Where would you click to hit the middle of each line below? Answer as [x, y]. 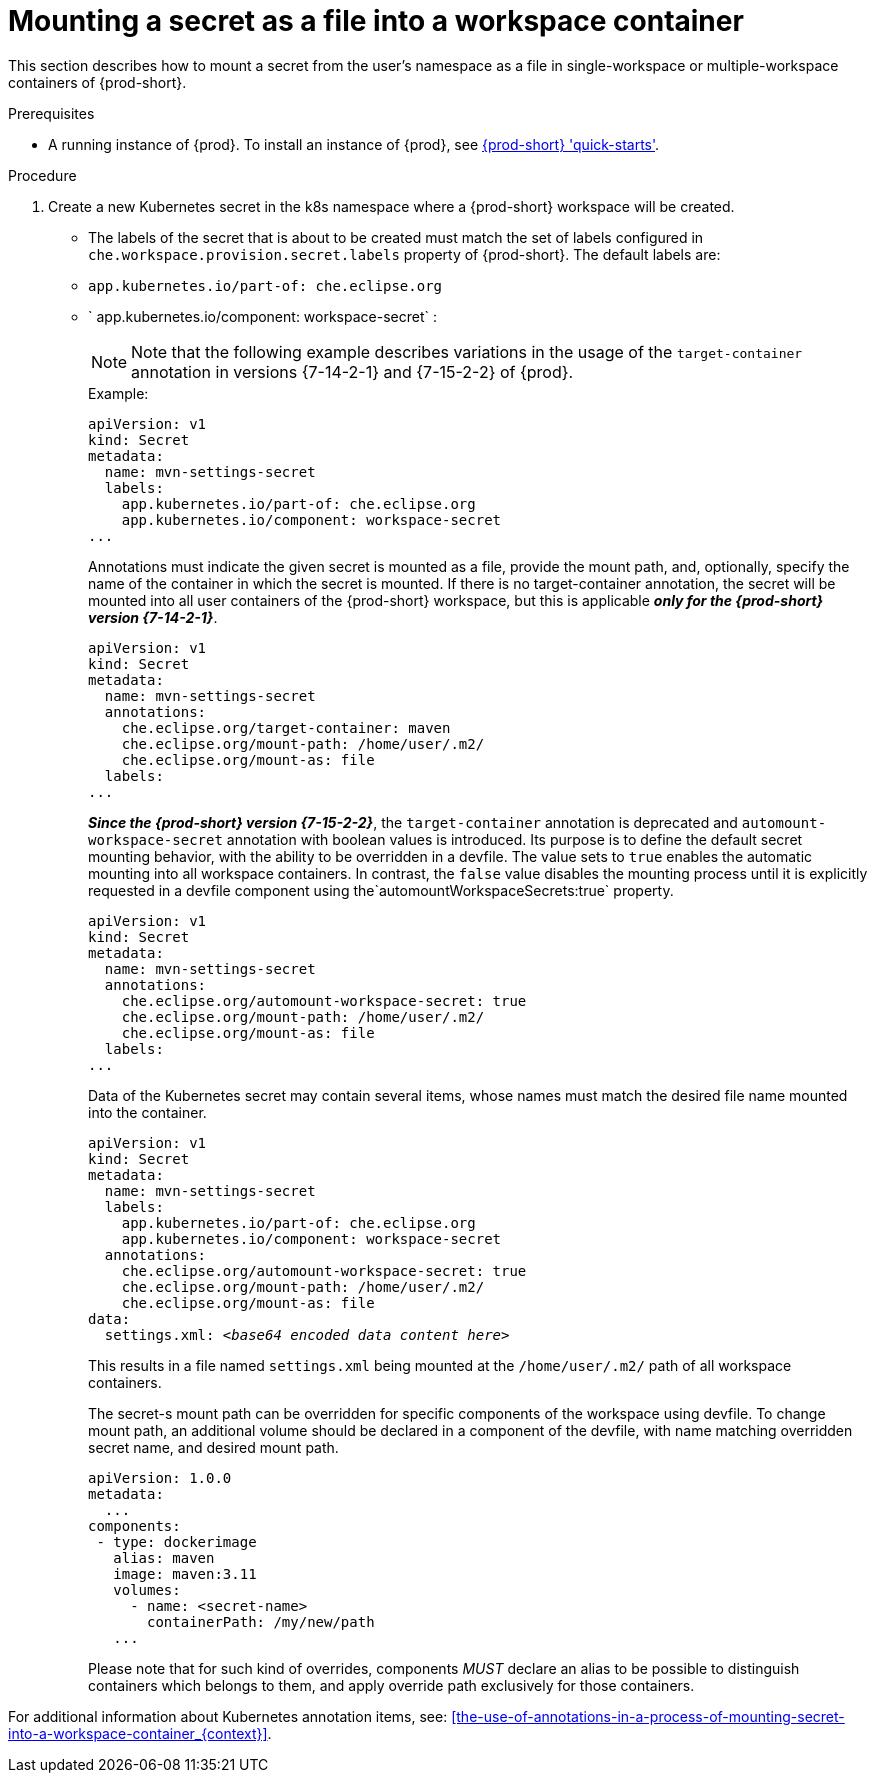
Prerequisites [51, 113]
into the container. [147, 1112]
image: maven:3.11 [185, 1573]
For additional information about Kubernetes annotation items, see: [228, 1716]
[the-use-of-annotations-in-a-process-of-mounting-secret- [648, 1716]
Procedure [42, 175]
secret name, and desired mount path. [213, 1447]
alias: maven [164, 1557]
